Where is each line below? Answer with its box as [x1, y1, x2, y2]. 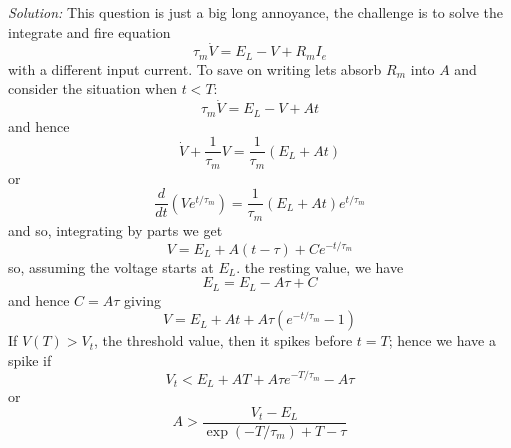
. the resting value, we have [236, 256, 404, 277]
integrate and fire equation [8, 21, 171, 42]
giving [124, 289, 162, 310]
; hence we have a [388, 330, 496, 351]
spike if [8, 349, 52, 370]
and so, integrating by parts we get [8, 219, 223, 240]
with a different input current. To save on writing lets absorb [8, 58, 382, 79]
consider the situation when [8, 78, 177, 99]
